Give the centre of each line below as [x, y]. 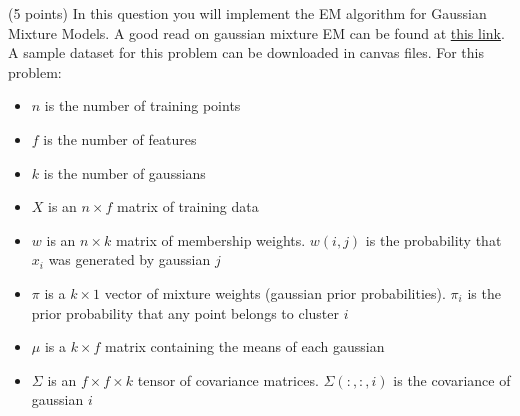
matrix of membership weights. [210, 239]
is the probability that [433, 239]
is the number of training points [142, 105]
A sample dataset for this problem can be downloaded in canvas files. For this [246, 52]
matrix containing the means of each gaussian [245, 346]
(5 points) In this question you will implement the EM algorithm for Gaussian [247, 13]
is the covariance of [452, 379]
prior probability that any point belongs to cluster [185, 312]
